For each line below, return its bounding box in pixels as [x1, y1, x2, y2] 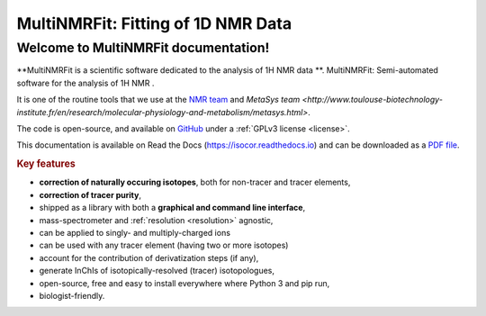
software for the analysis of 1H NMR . [16, 77, 155, 88]
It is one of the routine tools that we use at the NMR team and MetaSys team [16, 95, 301, 105]
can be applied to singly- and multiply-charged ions [39, 227, 231, 238]
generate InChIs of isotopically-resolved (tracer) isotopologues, [39, 266, 274, 276]
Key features [16, 158, 76, 170]
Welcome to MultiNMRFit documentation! [16, 40, 270, 56]
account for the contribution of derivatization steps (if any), [39, 252, 259, 263]
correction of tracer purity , [39, 189, 141, 200]
